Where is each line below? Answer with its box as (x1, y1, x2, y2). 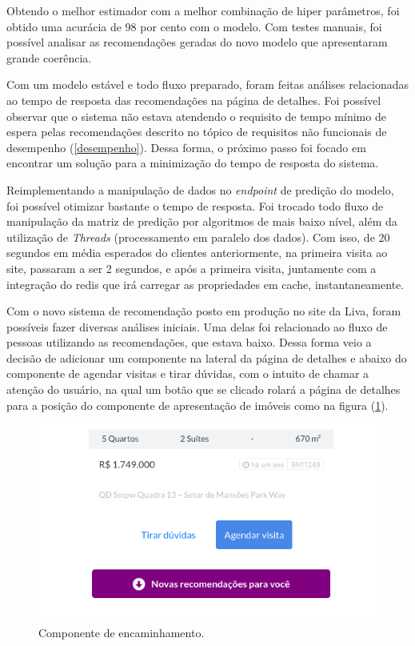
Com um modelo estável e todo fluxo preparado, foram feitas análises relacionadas (6, 76, 409, 93)
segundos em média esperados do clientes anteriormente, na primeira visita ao (6, 244, 388, 261)
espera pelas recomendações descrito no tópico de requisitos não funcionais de (6, 123, 387, 140)
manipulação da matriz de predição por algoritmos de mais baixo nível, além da (6, 213, 397, 230)
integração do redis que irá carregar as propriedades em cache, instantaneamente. (6, 275, 405, 292)
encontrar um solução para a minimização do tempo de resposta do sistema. (6, 154, 379, 171)
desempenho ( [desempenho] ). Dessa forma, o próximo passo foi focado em (6, 138, 366, 155)
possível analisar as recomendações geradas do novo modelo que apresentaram (6, 34, 388, 50)
